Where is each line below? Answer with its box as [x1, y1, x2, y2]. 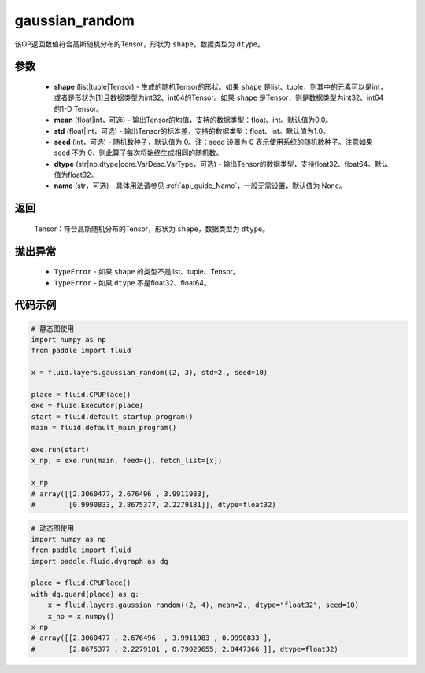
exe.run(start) [31, 445, 90, 454]
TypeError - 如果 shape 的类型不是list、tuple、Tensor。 [54, 267, 240, 277]
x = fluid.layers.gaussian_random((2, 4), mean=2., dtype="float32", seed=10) [47, 601, 360, 609]
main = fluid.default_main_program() [31, 423, 177, 432]
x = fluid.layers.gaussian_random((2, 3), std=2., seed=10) [31, 368, 268, 377]
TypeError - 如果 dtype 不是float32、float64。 [54, 278, 212, 287]
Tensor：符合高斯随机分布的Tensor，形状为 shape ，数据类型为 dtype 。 [34, 224, 270, 234]
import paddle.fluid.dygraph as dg [31, 557, 168, 565]
